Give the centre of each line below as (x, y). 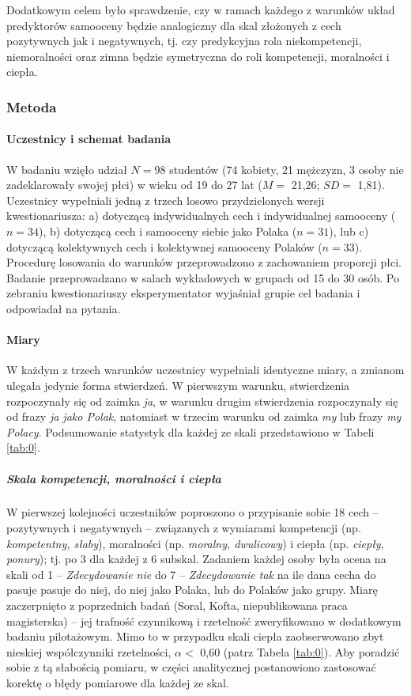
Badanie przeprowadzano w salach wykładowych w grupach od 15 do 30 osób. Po (203, 277)
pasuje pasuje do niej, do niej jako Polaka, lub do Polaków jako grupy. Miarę (192, 590)
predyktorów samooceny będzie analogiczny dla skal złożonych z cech (174, 25)
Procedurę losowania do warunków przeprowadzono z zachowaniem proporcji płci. (204, 262)
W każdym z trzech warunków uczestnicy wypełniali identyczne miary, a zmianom (205, 370)
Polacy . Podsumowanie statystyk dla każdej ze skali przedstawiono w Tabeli (190, 431)
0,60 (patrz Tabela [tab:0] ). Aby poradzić (300, 651)
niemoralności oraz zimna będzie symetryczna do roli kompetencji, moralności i (198, 56)
